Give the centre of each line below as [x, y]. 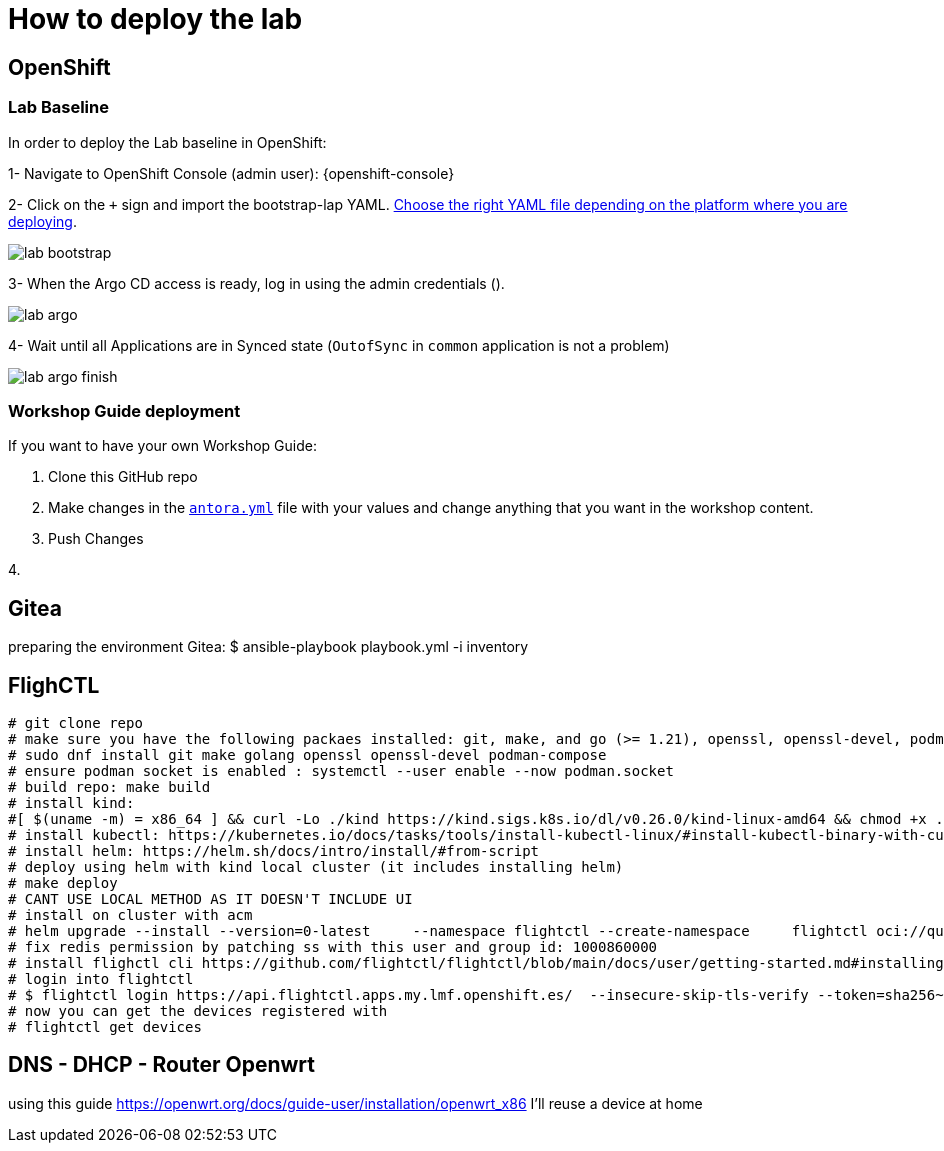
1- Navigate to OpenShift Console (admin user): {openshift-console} [231, 173]
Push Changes [96, 539]
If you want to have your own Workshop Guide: [162, 446]
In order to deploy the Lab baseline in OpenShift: [167, 142]
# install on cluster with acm [130, 914]
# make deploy [63, 882]
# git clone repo [75, 722]
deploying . [42, 221]
